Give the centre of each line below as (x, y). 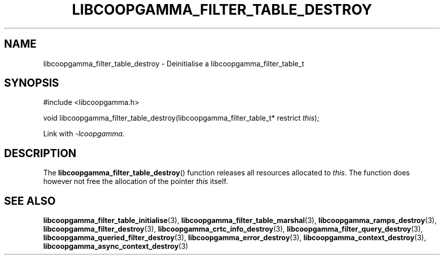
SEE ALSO (30, 201)
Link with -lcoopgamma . (84, 134)
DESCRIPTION (40, 153)
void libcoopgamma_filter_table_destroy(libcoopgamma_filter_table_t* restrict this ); (181, 118)
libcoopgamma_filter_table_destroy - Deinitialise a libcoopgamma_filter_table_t (174, 63)
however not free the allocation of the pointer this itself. (136, 181)
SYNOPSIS (32, 83)
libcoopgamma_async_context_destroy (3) (116, 246)
